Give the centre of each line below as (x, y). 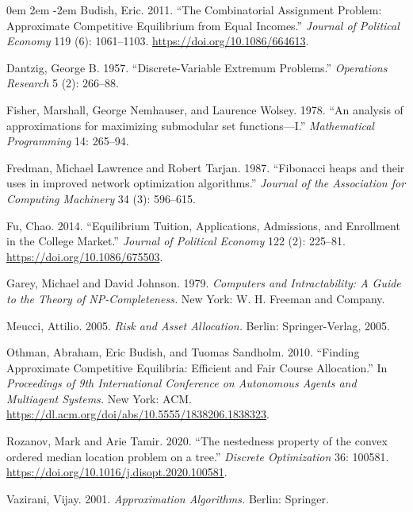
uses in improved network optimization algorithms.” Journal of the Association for (206, 183)
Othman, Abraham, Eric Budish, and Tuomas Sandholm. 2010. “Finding (183, 352)
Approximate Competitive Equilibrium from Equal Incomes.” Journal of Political (203, 25)
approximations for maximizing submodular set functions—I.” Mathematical (190, 125)
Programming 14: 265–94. (68, 141)
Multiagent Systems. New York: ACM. (99, 398)
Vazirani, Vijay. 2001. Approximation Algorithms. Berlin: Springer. (168, 498)
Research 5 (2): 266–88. (63, 83)
